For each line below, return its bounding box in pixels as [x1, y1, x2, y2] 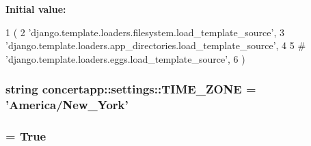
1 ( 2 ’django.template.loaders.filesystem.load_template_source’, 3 [5, 25, 284, 39]
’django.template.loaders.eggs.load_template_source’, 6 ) [5, 51, 245, 65]
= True [5, 128, 46, 145]
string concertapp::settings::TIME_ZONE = [5, 81, 256, 98]
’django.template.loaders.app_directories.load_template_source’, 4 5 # [5, 38, 306, 53]
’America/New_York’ [5, 96, 129, 113]
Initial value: [5, 2, 66, 16]
